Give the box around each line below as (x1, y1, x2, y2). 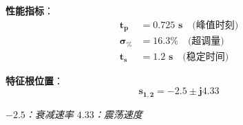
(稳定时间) (182, 52, 229, 62)
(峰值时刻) (192, 20, 239, 30)
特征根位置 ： (6, 73, 63, 87)
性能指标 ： (6, 3, 54, 17)
